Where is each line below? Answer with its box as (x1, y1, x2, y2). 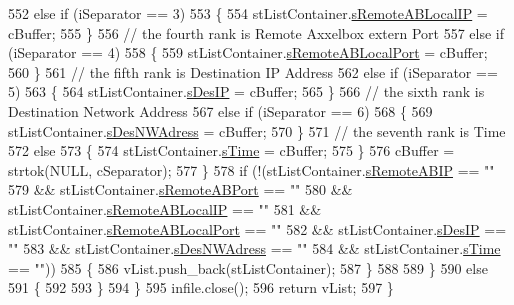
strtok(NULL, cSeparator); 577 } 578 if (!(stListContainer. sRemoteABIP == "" (8, 159, 495, 180)
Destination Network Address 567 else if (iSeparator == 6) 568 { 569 (8, 100, 433, 121)
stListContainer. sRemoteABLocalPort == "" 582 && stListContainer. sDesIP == (8, 218, 507, 239)
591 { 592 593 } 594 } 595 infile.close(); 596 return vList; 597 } (8, 277, 394, 298)
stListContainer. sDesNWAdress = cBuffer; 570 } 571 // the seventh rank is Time (8, 120, 506, 141)
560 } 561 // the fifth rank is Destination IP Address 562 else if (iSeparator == (8, 61, 498, 82)
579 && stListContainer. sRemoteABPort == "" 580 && (8, 179, 353, 200)
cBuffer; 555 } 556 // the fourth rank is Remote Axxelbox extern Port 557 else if (8, 22, 504, 43)
